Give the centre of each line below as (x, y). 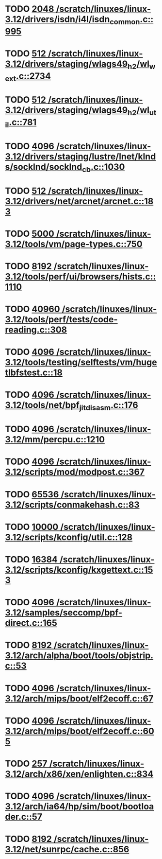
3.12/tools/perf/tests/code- (61, 320)
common (125, 22)
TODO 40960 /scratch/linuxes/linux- (81, 309)
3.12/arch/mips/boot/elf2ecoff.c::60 (80, 731)
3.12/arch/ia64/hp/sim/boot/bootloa (80, 807)
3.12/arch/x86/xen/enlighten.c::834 (79, 774)
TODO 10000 (32, 527)
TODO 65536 (32, 494)
